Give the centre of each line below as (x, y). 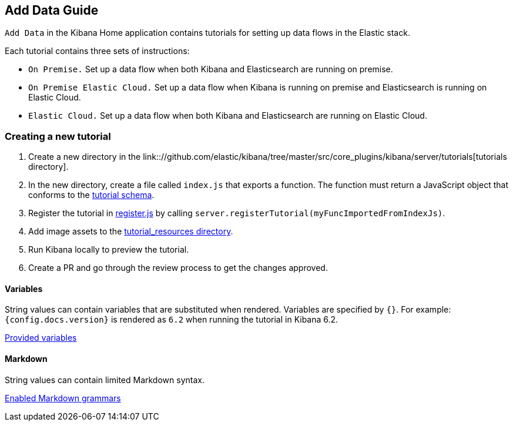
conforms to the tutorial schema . (91, 195)
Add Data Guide (52, 10)
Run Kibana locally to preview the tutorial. (109, 250)
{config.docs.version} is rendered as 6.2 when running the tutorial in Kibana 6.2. (172, 320)
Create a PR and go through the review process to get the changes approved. (178, 268)
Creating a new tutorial (58, 136)
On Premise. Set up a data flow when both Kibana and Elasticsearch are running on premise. (211, 69)
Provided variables (41, 338)
